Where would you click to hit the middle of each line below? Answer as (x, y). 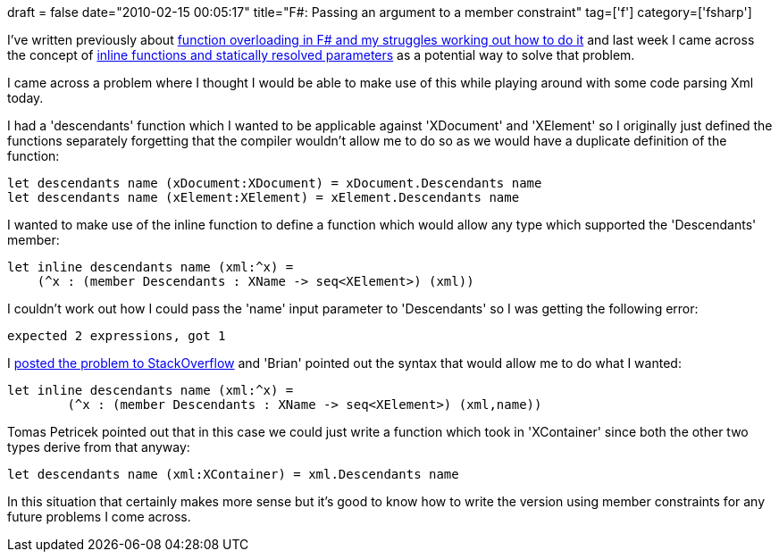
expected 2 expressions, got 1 (117, 336)
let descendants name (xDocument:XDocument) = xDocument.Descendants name (275, 183)
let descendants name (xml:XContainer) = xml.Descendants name (233, 474)
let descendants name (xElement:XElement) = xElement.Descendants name (264, 197)
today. (25, 98)
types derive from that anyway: (99, 447)
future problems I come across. (99, 517)
